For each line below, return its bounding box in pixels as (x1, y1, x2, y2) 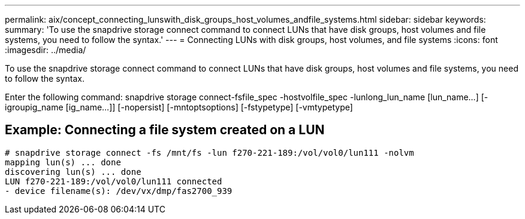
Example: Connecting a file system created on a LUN (5, 122, 325, 138)
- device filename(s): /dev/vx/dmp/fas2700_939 (5, 186, 233, 196)
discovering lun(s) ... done (5, 166, 141, 177)
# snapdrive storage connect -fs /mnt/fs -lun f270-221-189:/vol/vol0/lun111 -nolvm (5, 147, 414, 158)
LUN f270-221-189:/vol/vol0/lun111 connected (5, 176, 222, 186)
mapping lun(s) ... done (5, 157, 121, 167)
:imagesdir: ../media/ (5, 45, 86, 55)
